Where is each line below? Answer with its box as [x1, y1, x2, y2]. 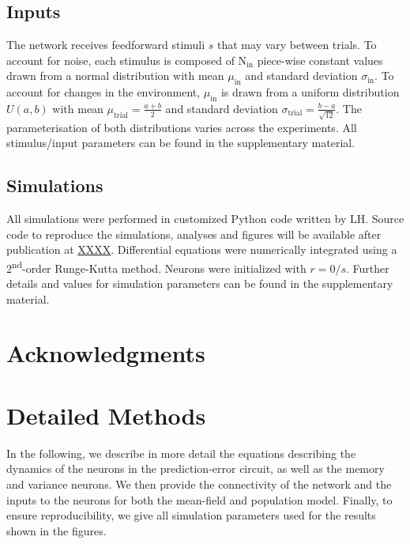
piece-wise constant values [257, 51, 383, 68]
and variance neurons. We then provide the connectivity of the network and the [6, 475, 392, 492]
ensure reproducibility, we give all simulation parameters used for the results [6, 507, 376, 523]
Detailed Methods [6, 399, 206, 431]
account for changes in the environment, [6, 84, 201, 100]
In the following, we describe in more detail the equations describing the [6, 444, 356, 461]
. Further [345, 259, 389, 276]
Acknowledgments [6, 337, 205, 369]
